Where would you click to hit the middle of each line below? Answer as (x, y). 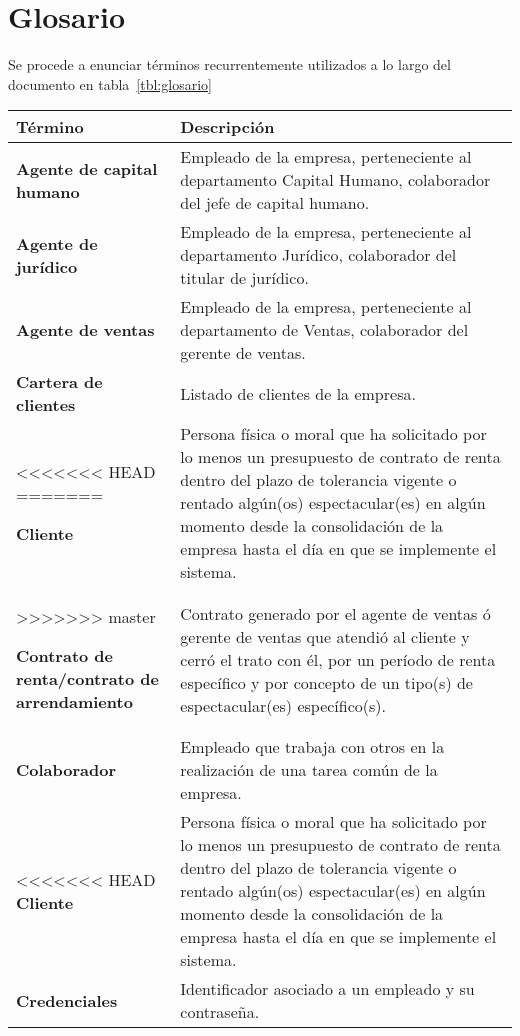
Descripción (227, 127)
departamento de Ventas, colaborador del (324, 330)
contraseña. (220, 1012)
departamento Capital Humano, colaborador (335, 180)
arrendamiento (74, 702)
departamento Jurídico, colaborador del (318, 255)
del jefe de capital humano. (275, 203)
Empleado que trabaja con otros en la (312, 747)
